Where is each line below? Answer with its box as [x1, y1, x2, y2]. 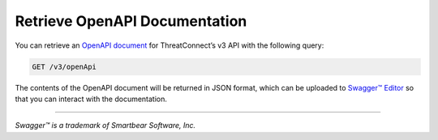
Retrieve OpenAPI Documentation [15, 12, 247, 30]
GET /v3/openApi [32, 62, 97, 71]
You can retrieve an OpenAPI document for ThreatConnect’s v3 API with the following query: [15, 40, 324, 50]
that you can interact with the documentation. [15, 94, 168, 104]
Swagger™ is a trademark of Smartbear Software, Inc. [15, 121, 196, 130]
